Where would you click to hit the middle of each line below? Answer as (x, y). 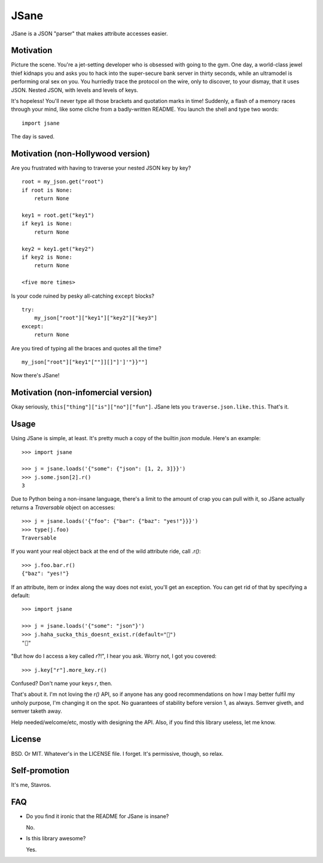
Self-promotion (40, 770)
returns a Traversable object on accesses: (63, 507)
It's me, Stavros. (31, 785)
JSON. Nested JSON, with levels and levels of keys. (75, 90)
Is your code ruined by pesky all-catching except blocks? (83, 296)
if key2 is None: (47, 257)
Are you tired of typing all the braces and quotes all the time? (86, 348)
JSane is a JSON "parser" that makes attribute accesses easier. (89, 34)
